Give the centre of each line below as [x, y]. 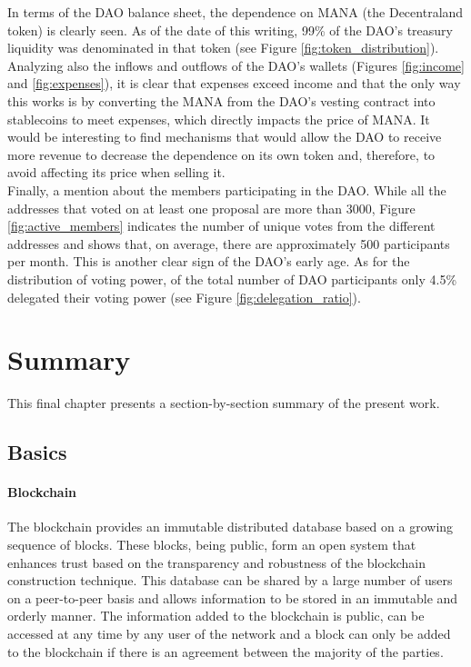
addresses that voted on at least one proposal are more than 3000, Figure [211, 208]
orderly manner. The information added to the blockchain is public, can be [216, 616]
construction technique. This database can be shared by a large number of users [230, 580]
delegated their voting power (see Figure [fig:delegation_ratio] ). [184, 297]
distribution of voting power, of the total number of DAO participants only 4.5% [232, 279]
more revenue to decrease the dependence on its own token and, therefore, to [221, 154]
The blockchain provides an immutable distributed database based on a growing [230, 527]
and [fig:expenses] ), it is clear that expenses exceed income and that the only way [234, 83]
